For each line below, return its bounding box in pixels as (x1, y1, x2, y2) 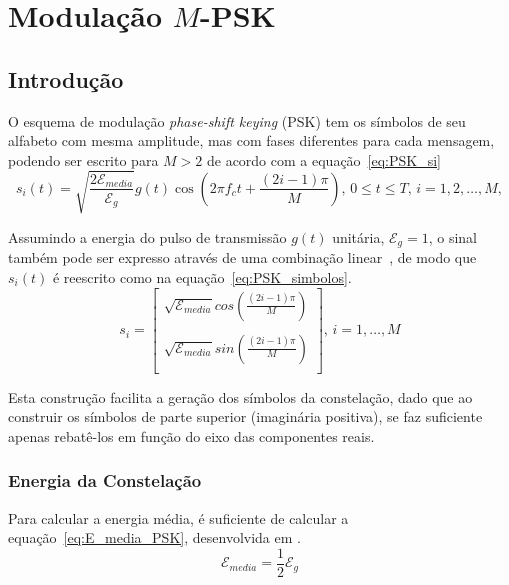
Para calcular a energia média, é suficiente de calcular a (8, 507, 349, 528)
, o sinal (428, 226, 478, 247)
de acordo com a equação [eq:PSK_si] (206, 149, 442, 170)
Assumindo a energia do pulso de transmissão (8, 226, 287, 247)
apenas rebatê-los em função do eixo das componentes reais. (8, 425, 375, 446)
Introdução (8, 63, 124, 94)
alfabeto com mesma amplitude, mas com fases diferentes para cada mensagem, (8, 130, 495, 151)
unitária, (332, 226, 385, 247)
